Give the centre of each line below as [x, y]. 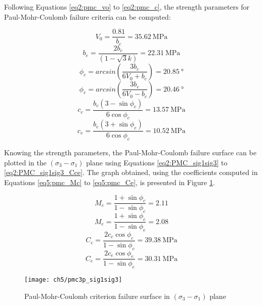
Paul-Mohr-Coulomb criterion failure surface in [97, 296]
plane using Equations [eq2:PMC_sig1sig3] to [157, 162]
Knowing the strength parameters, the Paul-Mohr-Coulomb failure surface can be [130, 152]
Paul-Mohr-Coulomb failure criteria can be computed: [88, 16]
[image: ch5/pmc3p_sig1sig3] [73, 280]
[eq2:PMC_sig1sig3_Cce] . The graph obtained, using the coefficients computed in [131, 172]
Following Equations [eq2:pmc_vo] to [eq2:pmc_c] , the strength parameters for [127, 7]
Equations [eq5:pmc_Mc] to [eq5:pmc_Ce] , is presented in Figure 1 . [110, 182]
